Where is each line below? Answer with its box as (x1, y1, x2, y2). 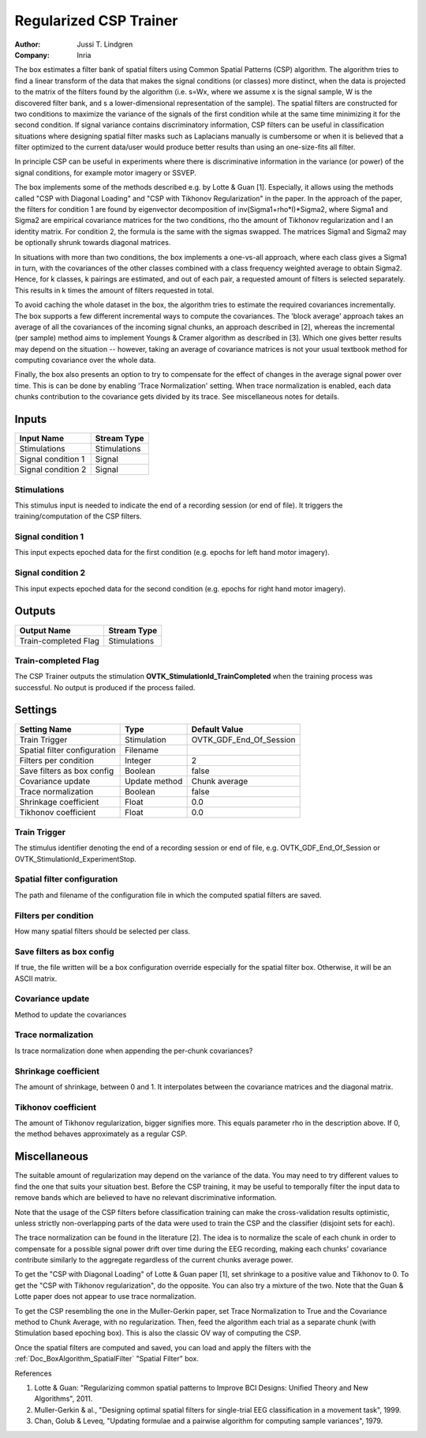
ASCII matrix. (14, 973, 58, 983)
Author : (14, 40, 41, 49)
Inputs (14, 413, 47, 426)
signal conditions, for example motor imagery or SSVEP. (14, 168, 196, 177)
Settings (14, 704, 58, 717)
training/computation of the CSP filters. (14, 511, 142, 521)
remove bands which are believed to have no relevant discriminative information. (14, 1193, 277, 1202)
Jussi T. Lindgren (77, 40, 133, 49)
